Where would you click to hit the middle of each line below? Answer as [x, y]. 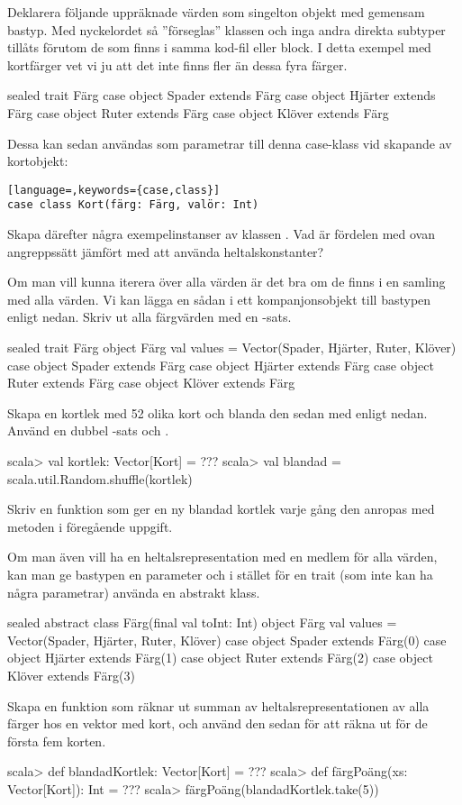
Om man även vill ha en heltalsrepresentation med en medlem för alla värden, [222, 557]
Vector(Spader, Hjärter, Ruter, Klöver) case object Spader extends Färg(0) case [227, 640]
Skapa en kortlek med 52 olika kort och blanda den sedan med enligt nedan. [217, 412]
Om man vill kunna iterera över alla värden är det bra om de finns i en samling [226, 282]
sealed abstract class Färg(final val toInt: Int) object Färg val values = [202, 622]
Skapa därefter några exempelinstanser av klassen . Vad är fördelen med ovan [221, 234]
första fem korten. [57, 741]
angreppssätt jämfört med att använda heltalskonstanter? [166, 251]
